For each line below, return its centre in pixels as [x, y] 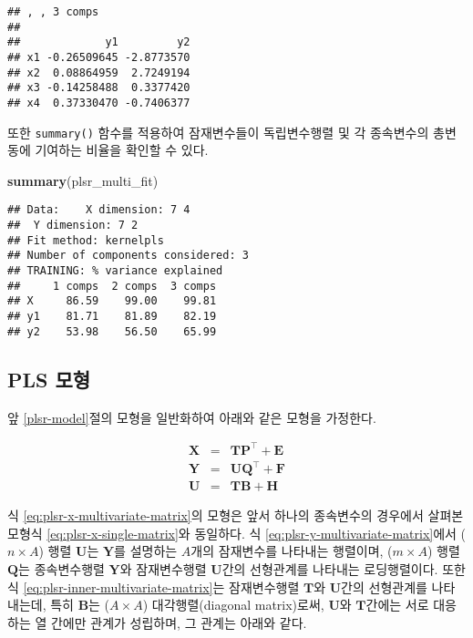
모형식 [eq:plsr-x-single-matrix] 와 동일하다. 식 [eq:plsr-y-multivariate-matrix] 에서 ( [237, 533]
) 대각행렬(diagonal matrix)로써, [233, 605]
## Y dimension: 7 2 [73, 226]
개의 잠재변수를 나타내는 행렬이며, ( [292, 551]
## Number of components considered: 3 [128, 256]
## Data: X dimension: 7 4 [99, 210]
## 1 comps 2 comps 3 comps [112, 286]
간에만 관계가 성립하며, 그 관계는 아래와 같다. [179, 622]
